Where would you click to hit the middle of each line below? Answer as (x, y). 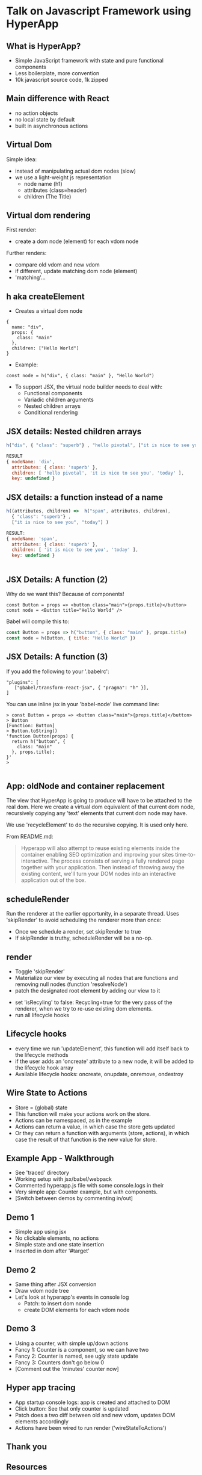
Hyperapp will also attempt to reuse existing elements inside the (100, 848)
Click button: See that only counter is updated (72, 1408)
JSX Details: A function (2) (57, 580)
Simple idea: (22, 159)
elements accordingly (42, 1421)
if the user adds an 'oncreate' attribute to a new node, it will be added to (104, 1061)
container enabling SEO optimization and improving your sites (97, 855)
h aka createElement (46, 296)
